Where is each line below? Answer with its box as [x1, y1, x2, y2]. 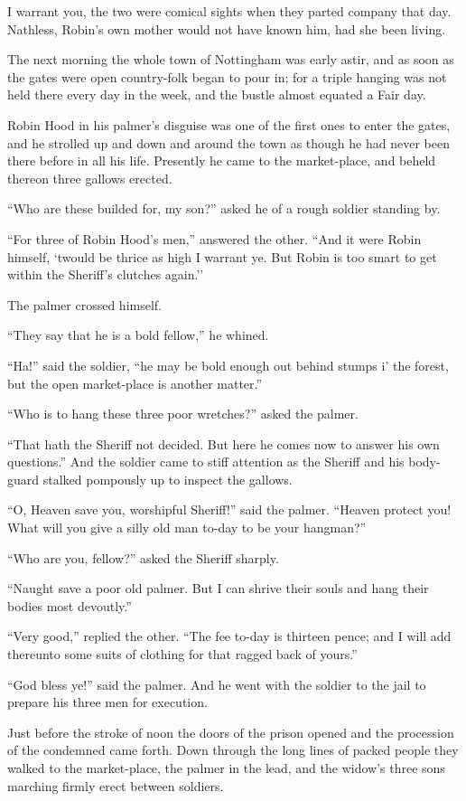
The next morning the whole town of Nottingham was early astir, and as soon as [7, 50, 454, 69]
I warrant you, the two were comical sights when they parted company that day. [7, 2, 452, 20]
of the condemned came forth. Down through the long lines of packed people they [7, 740, 459, 759]
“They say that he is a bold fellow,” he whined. [7, 325, 269, 344]
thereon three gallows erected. [7, 168, 172, 187]
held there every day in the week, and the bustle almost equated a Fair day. [7, 85, 426, 104]
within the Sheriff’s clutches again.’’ [7, 265, 204, 284]
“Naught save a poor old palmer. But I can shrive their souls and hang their [7, 579, 429, 598]
